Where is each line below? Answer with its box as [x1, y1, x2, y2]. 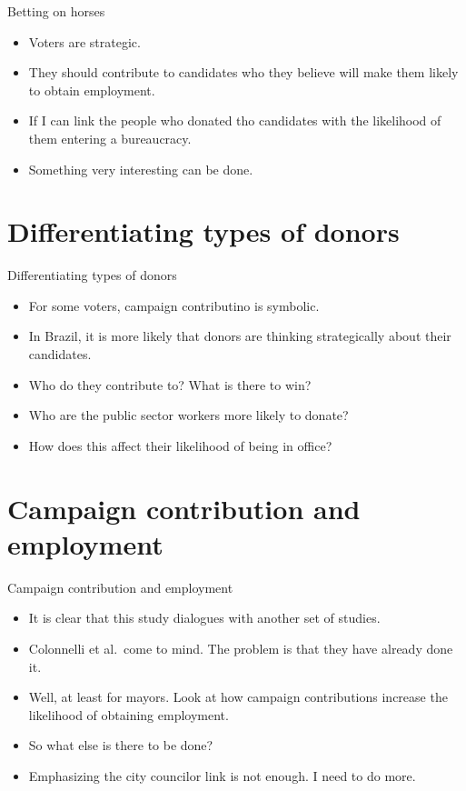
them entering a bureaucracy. [28, 128, 192, 147]
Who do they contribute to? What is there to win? [28, 375, 312, 394]
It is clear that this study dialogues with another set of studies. [28, 608, 381, 627]
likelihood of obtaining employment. [28, 705, 229, 724]
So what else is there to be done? [28, 736, 213, 755]
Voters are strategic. [28, 32, 141, 51]
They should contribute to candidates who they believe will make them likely [28, 63, 459, 82]
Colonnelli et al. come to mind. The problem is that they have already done [28, 638, 453, 657]
